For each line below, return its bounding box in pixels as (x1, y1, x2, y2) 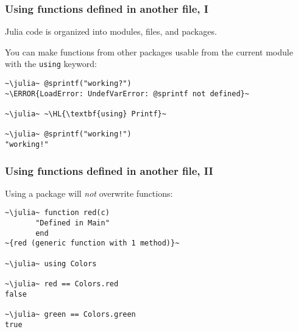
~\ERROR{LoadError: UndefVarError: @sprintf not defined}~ (5, 89, 249, 98)
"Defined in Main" (35, 219, 110, 228)
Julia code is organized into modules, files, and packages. (5, 25, 217, 38)
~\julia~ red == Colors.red (5, 280, 119, 289)
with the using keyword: (5, 57, 97, 70)
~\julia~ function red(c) (5, 208, 110, 217)
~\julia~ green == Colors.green (5, 310, 136, 319)
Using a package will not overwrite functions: (5, 186, 173, 199)
